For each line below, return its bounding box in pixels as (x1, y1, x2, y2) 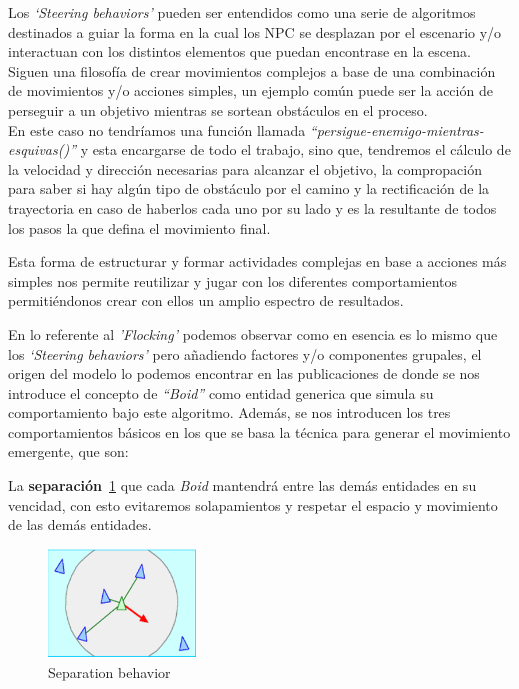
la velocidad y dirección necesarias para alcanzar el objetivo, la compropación (8, 158, 483, 179)
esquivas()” (8, 139, 77, 160)
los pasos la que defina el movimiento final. (8, 217, 271, 238)
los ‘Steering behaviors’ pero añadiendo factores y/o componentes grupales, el (8, 343, 482, 364)
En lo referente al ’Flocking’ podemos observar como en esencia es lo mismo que (8, 323, 498, 344)
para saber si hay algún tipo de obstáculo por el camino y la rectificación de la (8, 178, 490, 199)
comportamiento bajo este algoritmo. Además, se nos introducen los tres (8, 402, 451, 423)
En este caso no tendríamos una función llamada (8, 119, 306, 140)
